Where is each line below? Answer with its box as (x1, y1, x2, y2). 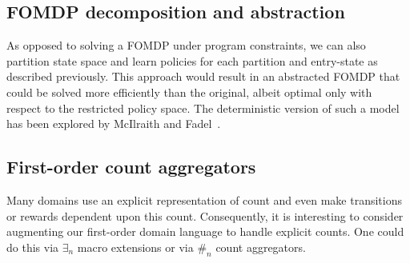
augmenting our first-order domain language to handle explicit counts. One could (6, 223, 404, 240)
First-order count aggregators (6, 154, 256, 179)
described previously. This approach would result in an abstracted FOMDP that (6, 68, 400, 85)
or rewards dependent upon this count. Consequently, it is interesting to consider (6, 207, 404, 224)
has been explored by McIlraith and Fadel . (6, 115, 221, 132)
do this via (6, 238, 59, 255)
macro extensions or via (77, 238, 194, 255)
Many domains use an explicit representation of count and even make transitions (6, 191, 403, 208)
